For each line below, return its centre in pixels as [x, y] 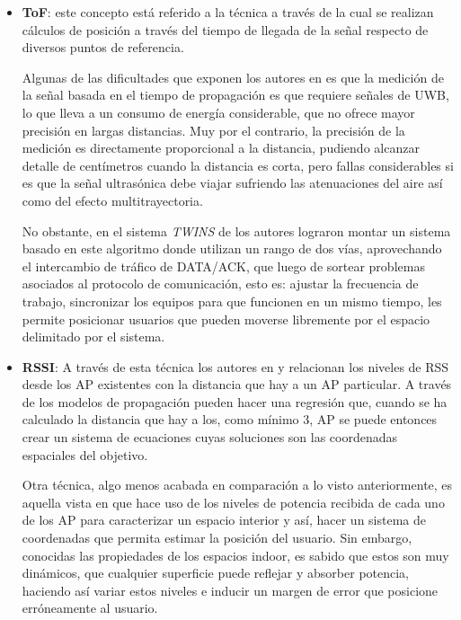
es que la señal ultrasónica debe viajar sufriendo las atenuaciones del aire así [232, 183]
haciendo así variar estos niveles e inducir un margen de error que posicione [230, 590]
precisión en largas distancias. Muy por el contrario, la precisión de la [213, 130]
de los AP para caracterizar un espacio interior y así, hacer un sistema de [224, 520]
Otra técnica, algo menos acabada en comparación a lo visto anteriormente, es [237, 485]
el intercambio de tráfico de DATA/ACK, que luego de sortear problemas [223, 266]
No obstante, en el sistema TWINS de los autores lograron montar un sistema [236, 230]
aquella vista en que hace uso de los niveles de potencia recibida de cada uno [233, 502]
